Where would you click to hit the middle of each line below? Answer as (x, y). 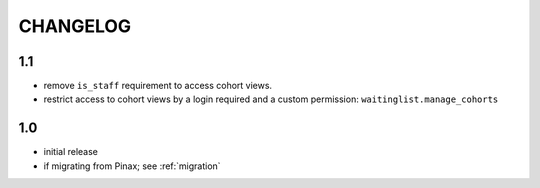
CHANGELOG (75, 26)
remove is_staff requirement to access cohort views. (158, 86)
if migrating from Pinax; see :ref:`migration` (132, 166)
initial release (71, 152)
